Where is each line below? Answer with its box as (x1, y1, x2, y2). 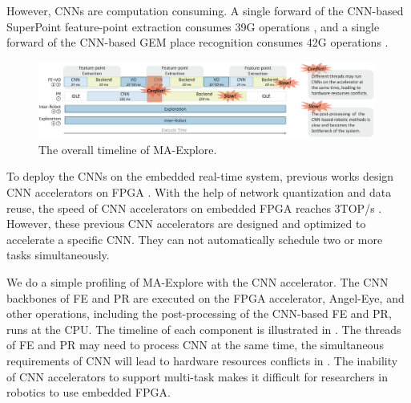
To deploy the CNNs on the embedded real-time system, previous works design (6, 168, 394, 185)
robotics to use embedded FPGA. (6, 384, 171, 401)
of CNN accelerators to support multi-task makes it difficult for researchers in (6, 368, 388, 385)
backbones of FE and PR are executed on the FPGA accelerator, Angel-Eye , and (6, 289, 405, 306)
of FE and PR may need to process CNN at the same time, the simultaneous (6, 336, 384, 353)
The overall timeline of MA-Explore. (38, 140, 217, 157)
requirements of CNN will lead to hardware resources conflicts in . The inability (6, 352, 398, 368)
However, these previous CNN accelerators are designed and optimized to (6, 215, 366, 232)
